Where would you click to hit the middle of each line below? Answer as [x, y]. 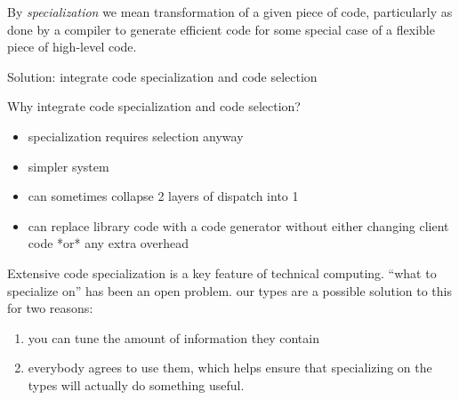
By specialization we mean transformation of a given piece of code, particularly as [230, 12]
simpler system [68, 166]
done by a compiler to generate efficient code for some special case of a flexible [221, 29]
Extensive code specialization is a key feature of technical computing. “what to [222, 272]
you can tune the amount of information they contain [173, 337]
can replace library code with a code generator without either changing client [238, 225]
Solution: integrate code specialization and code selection [162, 76]
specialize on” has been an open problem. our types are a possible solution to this [229, 290]
